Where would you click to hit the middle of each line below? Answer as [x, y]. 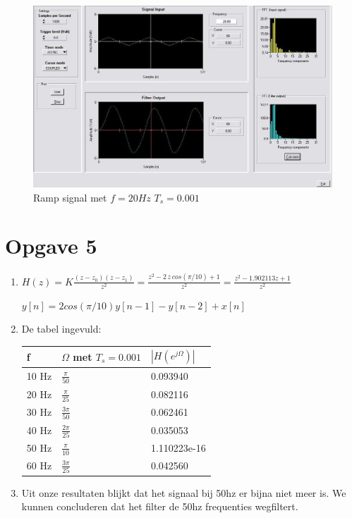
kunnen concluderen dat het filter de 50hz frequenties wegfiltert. [160, 506]
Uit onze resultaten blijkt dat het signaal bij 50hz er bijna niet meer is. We [184, 492]
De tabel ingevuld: [61, 329]
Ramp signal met [70, 197]
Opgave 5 [51, 246]
